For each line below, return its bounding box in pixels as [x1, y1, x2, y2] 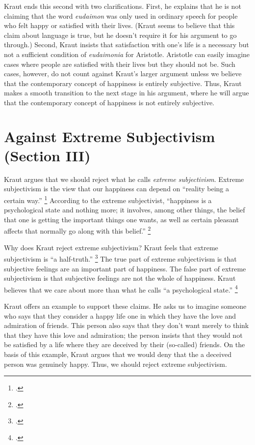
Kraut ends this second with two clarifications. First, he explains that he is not [4, 1, 241, 11]
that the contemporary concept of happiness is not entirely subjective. [4, 97, 214, 107]
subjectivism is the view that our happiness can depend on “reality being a [4, 183, 229, 194]
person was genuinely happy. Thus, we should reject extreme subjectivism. [4, 358, 227, 369]
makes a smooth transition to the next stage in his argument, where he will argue [4, 88, 249, 98]
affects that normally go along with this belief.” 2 [4, 224, 151, 236]
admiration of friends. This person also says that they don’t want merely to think [4, 320, 249, 330]
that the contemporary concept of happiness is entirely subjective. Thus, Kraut [4, 78, 242, 88]
